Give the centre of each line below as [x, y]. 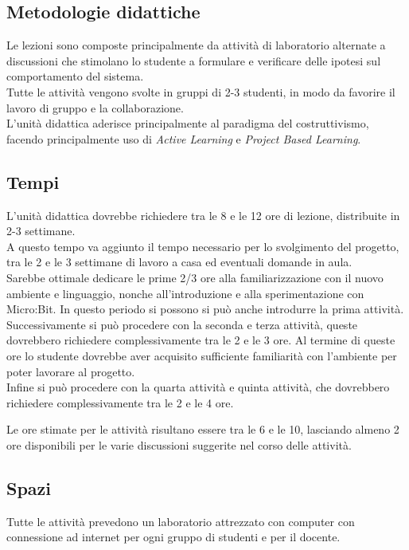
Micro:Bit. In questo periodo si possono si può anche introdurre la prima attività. [205, 309]
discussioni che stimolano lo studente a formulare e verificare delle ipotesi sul [194, 60]
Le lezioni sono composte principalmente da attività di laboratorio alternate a [196, 45]
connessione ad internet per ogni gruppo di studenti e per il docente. [173, 537]
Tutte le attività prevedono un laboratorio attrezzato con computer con [181, 521]
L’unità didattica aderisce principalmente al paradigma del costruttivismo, [188, 123]
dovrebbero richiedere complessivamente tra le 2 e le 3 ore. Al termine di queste [201, 340]
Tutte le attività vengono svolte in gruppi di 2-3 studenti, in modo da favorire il [201, 91]
